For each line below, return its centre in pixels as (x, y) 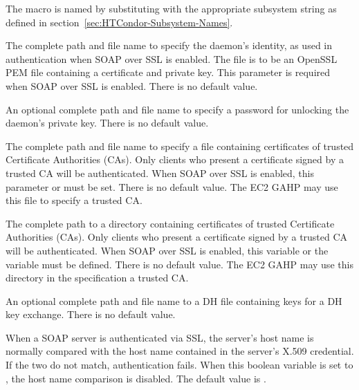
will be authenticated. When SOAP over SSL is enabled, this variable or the (167, 250)
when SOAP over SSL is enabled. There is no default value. (132, 85)
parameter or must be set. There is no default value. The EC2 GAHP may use (172, 186)
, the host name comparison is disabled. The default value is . (136, 378)
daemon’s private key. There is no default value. (107, 123)
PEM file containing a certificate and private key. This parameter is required (168, 72)
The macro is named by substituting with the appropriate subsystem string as (171, 8)
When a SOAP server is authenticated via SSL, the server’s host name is (160, 337)
